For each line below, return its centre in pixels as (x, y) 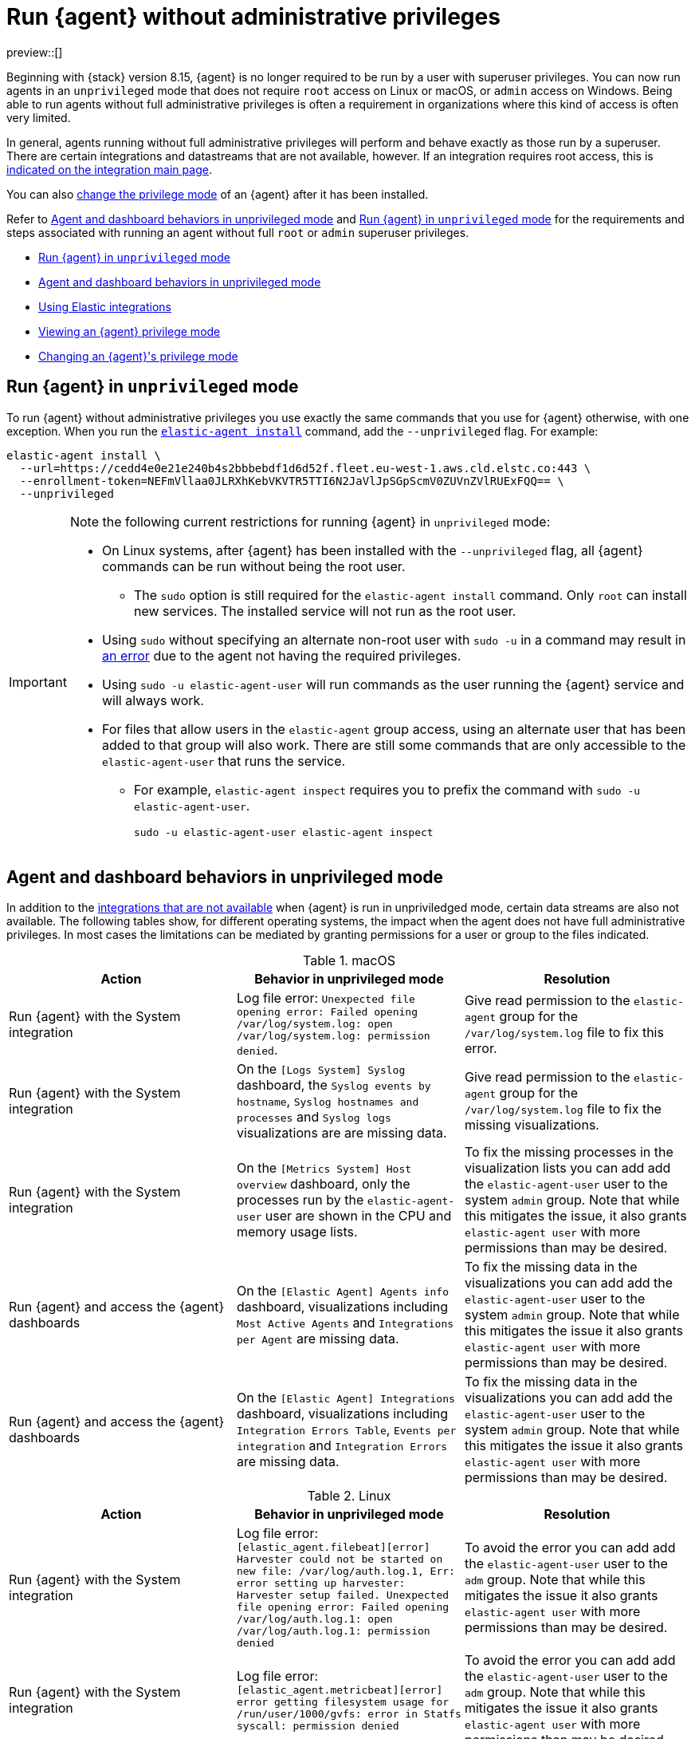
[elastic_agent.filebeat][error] (333, 1548)
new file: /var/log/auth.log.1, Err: (346, 1571)
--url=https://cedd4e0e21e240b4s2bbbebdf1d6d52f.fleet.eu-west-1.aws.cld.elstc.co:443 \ (305, 468)
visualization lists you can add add (567, 1168)
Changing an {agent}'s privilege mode (138, 356)
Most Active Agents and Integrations (345, 1323)
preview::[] (35, 52)
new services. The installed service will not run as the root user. (325, 611)
